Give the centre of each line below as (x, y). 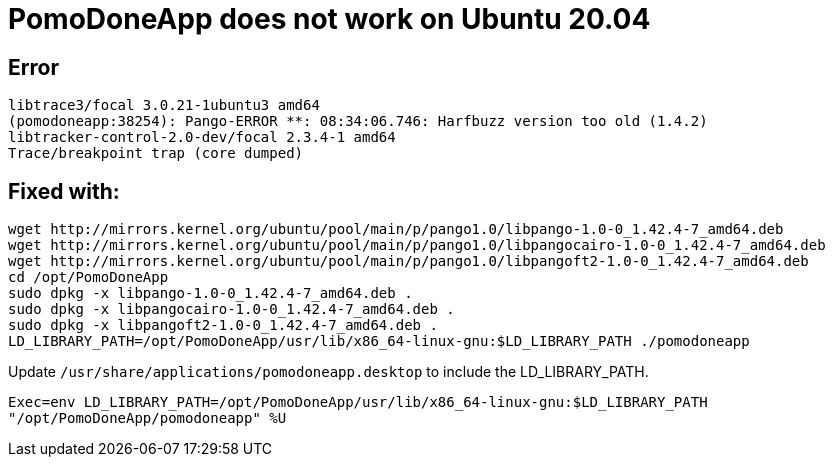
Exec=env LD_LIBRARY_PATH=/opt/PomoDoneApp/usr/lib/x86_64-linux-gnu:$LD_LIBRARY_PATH (358, 402)
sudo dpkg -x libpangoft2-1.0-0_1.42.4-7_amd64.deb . (223, 325)
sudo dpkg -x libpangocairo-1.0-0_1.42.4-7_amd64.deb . (231, 309)
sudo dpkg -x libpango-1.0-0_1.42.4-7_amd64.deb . (210, 293)
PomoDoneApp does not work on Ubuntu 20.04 (329, 19)
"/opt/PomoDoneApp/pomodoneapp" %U (147, 418)
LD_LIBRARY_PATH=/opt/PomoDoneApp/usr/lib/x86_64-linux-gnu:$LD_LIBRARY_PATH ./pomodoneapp (379, 341)
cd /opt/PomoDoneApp (88, 277)
